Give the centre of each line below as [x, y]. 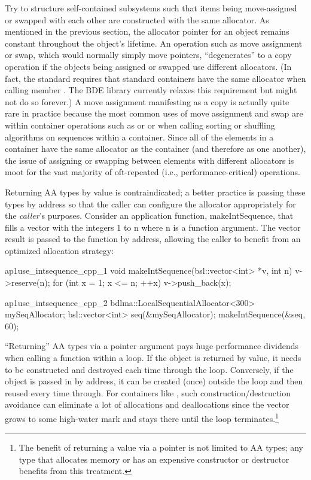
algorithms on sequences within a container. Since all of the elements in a [139, 137]
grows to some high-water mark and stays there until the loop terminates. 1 [142, 418]
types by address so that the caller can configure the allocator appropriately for [150, 204]
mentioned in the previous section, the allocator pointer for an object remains [147, 31]
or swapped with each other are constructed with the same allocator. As [137, 19]
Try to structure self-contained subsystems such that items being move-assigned [151, 8]
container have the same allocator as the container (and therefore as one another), [155, 149]
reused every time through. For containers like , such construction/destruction [148, 392]
